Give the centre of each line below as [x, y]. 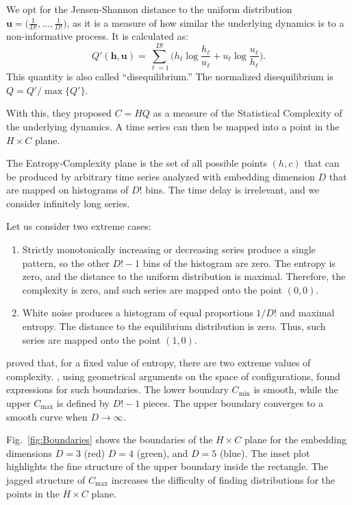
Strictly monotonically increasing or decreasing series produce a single [169, 249]
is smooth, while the [296, 389]
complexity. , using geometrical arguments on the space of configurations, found [173, 376]
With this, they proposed [59, 113]
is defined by [83, 403]
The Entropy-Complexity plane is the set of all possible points [137, 163]
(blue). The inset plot [265, 453]
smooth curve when [47, 416]
